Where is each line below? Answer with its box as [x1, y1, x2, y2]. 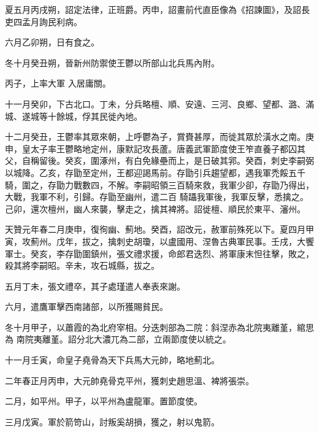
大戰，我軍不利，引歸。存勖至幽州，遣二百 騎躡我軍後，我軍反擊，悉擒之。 [5, 190, 309, 203]
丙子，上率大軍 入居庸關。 [5, 77, 111, 90]
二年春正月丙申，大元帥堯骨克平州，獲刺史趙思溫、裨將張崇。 [5, 374, 254, 387]
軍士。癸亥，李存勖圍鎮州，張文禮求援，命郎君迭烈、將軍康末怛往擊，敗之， [5, 247, 314, 260]
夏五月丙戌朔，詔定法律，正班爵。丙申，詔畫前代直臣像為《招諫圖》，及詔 [5, 3, 301, 15]
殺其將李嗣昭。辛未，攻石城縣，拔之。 [5, 259, 159, 272]
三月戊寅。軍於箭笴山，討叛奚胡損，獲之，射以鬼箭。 [5, 415, 220, 428]
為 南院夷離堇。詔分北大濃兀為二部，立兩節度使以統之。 [5, 333, 231, 345]
